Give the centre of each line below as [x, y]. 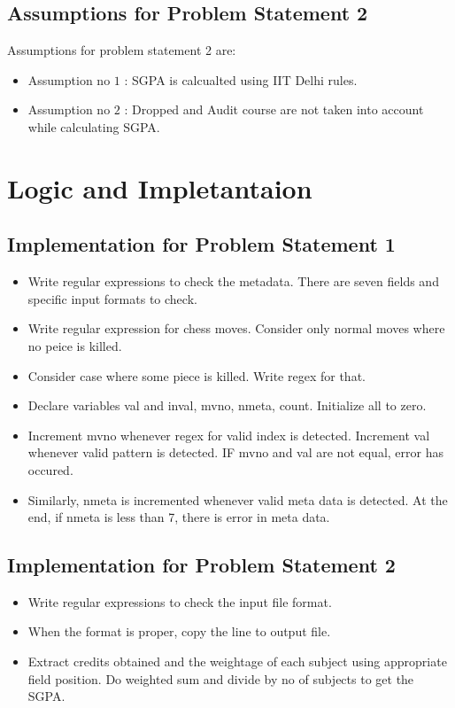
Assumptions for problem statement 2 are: [122, 50]
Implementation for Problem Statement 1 [201, 244]
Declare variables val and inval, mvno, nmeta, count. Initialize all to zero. [227, 405]
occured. [50, 469]
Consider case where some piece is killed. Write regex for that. [197, 375]
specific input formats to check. [112, 298]
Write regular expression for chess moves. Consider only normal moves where [236, 328]
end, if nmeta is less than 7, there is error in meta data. [179, 517]
